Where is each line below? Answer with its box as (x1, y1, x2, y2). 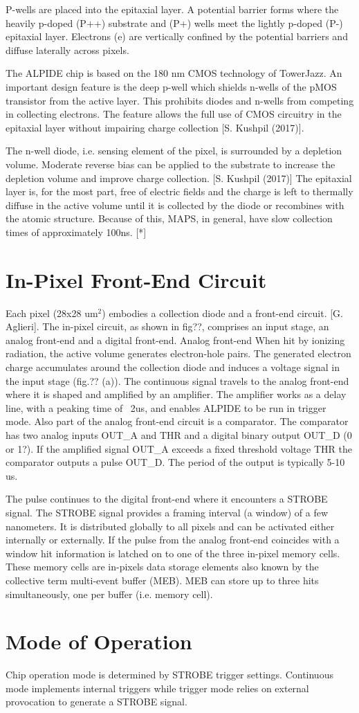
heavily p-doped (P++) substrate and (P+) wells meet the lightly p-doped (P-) (6, 15, 343, 30)
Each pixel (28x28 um (6, 305, 98, 320)
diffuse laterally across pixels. (6, 42, 129, 57)
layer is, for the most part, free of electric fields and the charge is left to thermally (6, 184, 353, 199)
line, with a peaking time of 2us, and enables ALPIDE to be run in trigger (6, 400, 326, 415)
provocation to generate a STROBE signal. (6, 694, 187, 709)
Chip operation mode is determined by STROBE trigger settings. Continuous (6, 667, 333, 682)
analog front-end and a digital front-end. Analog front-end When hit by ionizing (6, 332, 345, 347)
